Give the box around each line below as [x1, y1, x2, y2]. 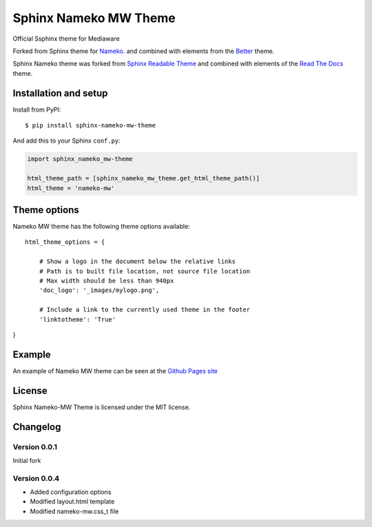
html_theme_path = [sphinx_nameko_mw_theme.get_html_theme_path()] [27, 174, 260, 183]
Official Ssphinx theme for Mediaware [12, 34, 120, 43]
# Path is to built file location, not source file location [39, 267, 251, 275]
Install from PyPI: [12, 105, 61, 114]
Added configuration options [30, 488, 112, 496]
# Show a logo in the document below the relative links [39, 258, 236, 265]
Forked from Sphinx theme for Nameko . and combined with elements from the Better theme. [12, 47, 275, 55]
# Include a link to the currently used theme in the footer [39, 306, 251, 313]
